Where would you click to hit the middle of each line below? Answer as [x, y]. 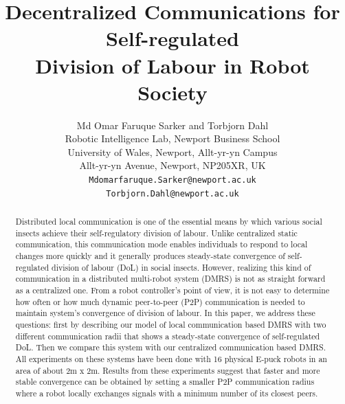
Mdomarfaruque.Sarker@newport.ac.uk [172, 180]
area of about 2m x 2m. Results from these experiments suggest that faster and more [168, 370]
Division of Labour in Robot [172, 65]
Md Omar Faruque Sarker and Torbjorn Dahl [172, 125]
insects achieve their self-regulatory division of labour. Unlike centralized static [156, 233]
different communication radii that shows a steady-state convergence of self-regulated [168, 336]
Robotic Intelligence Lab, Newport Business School [172, 138]
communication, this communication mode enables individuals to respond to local [162, 244]
